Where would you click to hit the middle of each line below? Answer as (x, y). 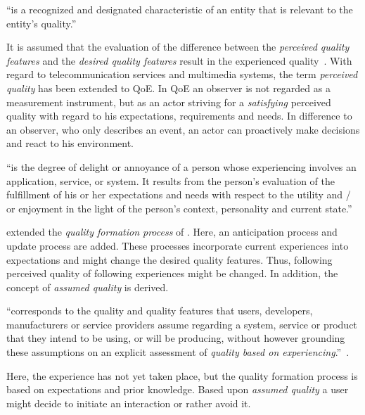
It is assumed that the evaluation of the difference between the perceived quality (178, 47)
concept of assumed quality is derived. (88, 287)
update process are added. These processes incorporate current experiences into (178, 245)
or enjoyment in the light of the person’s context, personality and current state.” (179, 208)
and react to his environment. (70, 143)
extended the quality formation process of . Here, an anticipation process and (172, 232)
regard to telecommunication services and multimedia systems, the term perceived (182, 74)
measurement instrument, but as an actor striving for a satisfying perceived (169, 102)
